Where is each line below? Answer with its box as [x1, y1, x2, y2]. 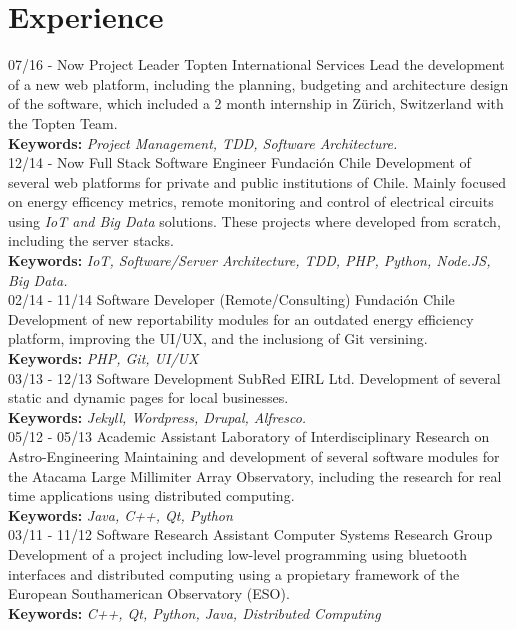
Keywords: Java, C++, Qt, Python [8, 504, 233, 525]
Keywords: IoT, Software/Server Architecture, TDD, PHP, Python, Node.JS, [8, 250, 491, 271]
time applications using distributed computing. [8, 485, 295, 506]
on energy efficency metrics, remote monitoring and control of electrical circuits [8, 191, 494, 212]
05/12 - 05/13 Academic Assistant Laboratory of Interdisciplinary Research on [8, 426, 490, 447]
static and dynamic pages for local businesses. [8, 387, 289, 408]
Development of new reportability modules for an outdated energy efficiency [8, 308, 474, 329]
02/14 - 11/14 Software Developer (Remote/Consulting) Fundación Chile [8, 289, 455, 310]
